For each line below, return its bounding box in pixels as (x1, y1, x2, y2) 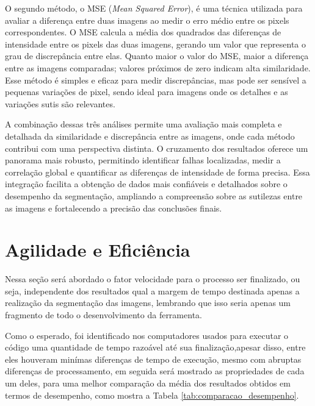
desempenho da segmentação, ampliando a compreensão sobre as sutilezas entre (5, 189, 303, 202)
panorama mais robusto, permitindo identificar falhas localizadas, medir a (5, 154, 281, 166)
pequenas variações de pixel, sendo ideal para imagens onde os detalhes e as (5, 85, 288, 98)
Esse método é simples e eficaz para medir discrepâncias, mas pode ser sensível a (5, 73, 306, 86)
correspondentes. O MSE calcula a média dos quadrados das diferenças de (5, 26, 281, 38)
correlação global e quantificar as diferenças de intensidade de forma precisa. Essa (5, 165, 310, 178)
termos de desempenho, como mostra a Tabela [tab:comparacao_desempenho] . (5, 388, 299, 401)
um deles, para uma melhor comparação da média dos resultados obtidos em (5, 376, 291, 389)
